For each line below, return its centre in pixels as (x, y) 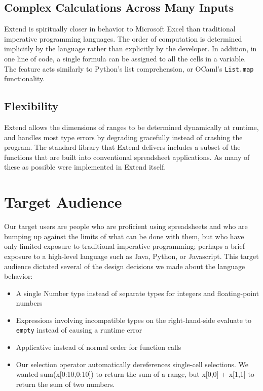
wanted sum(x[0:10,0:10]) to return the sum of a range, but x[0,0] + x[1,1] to (135, 374)
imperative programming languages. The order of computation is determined (123, 38)
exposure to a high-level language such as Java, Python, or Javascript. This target (131, 256)
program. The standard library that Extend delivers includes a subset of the (122, 147)
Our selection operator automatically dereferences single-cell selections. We (132, 364)
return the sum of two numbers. (65, 384)
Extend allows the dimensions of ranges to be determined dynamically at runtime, (131, 127)
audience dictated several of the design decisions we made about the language (125, 266)
